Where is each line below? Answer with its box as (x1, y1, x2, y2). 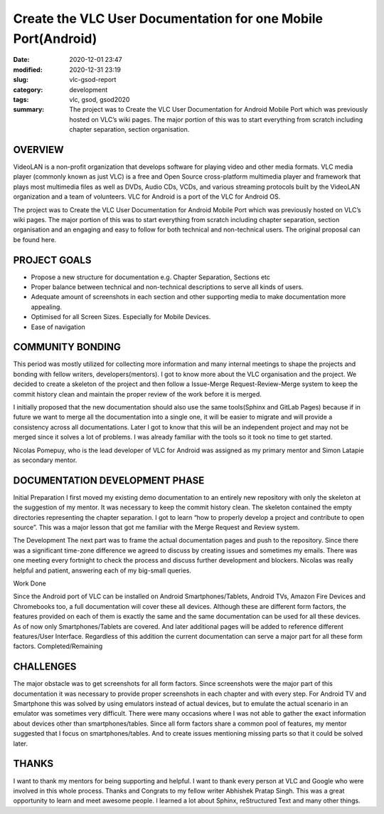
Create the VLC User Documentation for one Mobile (13, 11, 324, 26)
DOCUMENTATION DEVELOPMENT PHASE (13, 474, 205, 486)
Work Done (13, 579, 46, 588)
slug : (13, 75, 28, 84)
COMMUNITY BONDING (13, 341, 121, 353)
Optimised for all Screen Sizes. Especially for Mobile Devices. (31, 313, 211, 321)
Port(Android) (13, 31, 97, 46)
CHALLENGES (13, 661, 77, 673)
